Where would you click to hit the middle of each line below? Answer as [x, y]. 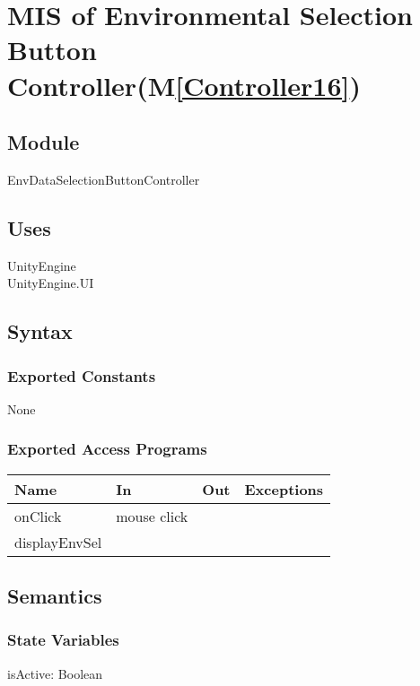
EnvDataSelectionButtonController [104, 179]
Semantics [55, 596]
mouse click [152, 516]
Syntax [40, 331]
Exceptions [284, 489]
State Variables [63, 640]
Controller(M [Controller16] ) [184, 85]
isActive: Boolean [55, 673]
